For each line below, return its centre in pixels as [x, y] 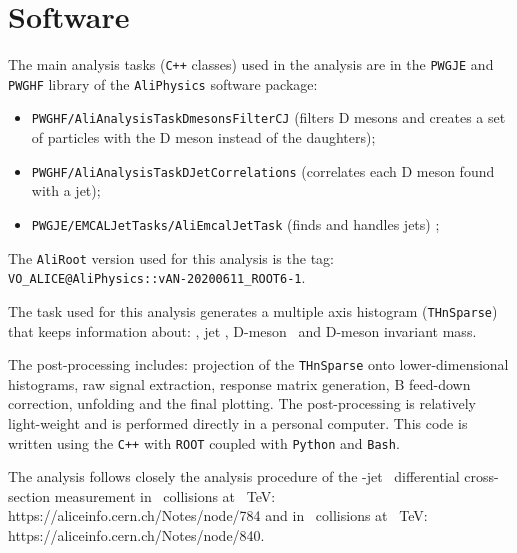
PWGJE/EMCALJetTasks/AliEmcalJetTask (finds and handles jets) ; [235, 223]
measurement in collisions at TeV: [165, 495]
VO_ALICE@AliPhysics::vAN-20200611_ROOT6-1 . [157, 277]
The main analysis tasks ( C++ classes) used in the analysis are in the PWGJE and [251, 64]
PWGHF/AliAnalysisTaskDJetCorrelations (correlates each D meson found [263, 170]
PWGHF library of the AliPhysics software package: [163, 83]
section [29, 495]
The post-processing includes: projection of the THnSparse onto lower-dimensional [258, 364]
